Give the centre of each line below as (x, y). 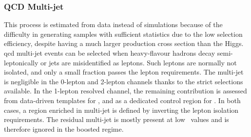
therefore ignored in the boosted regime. (64, 129)
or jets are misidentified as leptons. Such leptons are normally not (139, 62)
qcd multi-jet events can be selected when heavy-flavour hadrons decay (110, 53)
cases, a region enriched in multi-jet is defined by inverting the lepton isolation (121, 110)
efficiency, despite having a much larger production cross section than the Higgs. (124, 43)
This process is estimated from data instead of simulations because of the (113, 24)
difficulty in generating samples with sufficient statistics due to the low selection (123, 34)
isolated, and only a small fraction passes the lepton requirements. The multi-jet (124, 72)
